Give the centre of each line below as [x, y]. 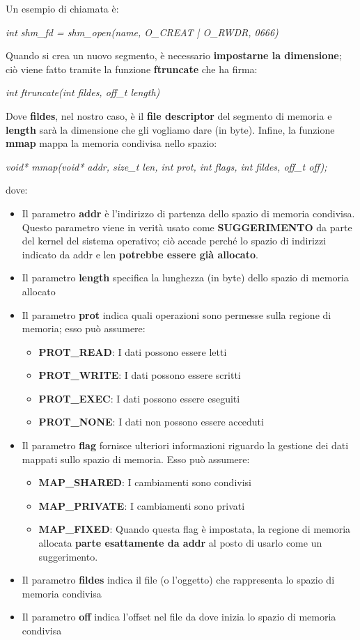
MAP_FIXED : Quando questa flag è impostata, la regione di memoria [195, 529]
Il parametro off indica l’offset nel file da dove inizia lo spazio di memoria [179, 617]
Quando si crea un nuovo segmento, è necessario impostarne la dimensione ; [174, 55]
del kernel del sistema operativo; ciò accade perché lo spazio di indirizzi [174, 241]
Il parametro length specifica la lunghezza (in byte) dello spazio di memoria [185, 278]
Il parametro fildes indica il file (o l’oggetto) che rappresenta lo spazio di [178, 580]
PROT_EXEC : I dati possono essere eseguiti [139, 398]
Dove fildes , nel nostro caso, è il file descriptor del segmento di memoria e [169, 115]
